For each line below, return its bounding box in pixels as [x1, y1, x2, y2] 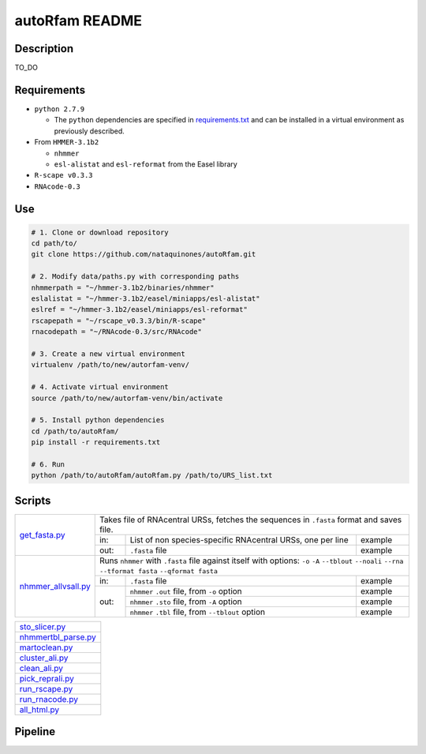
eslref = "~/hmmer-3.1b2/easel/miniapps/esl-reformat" [31, 305, 248, 314]
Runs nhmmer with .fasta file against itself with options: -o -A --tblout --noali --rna [99, 555, 404, 566]
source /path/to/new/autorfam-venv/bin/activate [31, 393, 223, 403]
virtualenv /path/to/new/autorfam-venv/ [31, 360, 189, 369]
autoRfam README [14, 12, 142, 29]
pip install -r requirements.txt [31, 438, 161, 447]
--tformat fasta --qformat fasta [99, 567, 219, 576]
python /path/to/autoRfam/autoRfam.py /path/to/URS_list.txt [31, 471, 273, 480]
